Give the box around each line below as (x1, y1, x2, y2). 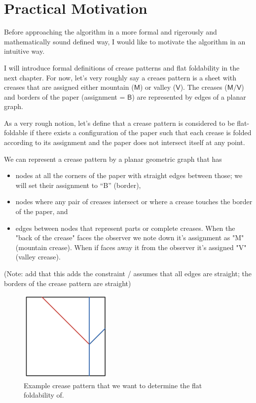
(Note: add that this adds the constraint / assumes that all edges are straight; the (4, 268, 252, 278)
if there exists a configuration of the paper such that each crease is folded (30, 127, 252, 138)
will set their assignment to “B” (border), (15, 180, 141, 190)
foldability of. (24, 390, 64, 400)
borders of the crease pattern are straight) (4, 278, 131, 288)
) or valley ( (140, 82, 176, 92)
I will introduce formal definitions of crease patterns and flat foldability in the (4, 62, 240, 73)
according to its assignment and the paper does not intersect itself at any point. (4, 137, 245, 147)
